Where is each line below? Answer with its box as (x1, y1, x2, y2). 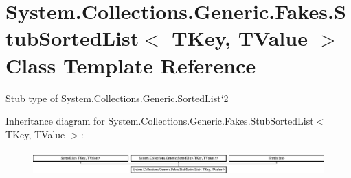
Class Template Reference (5, 51, 256, 79)
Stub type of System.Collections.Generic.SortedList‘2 (5, 90, 229, 105)
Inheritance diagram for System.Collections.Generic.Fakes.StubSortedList (5, 114, 314, 128)
